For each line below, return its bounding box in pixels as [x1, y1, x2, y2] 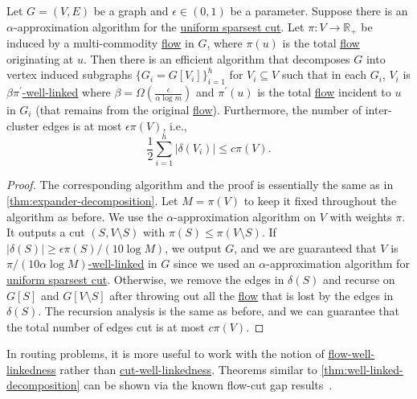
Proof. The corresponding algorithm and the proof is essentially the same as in [6, 176, 394, 193]
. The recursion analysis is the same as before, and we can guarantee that [38, 302, 400, 319]
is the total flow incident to [257, 84, 391, 101]
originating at [6, 50, 74, 67]
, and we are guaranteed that [234, 239, 377, 256]
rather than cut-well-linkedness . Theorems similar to [59, 360, 317, 377]
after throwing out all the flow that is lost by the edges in [109, 286, 394, 303]
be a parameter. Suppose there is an [230, 2, 408, 19]
